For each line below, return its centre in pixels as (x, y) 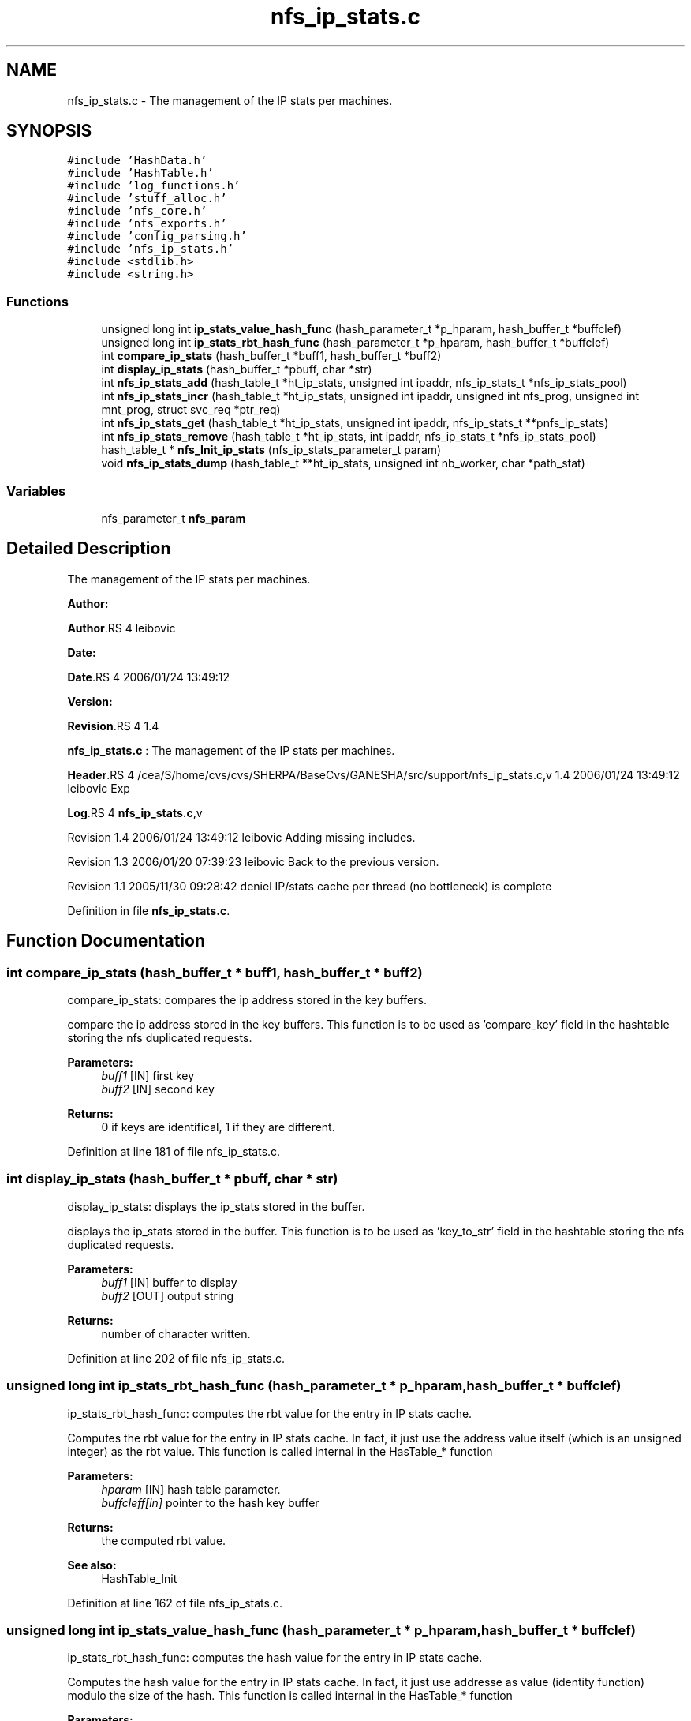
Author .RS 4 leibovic (121, 628)
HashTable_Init (139, 1578)
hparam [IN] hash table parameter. (191, 1489)
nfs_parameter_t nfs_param (174, 518)
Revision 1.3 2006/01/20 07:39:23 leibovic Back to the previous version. (253, 861)
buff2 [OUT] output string (168, 1295)
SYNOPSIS (49, 131)
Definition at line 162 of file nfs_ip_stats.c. (175, 1603)
